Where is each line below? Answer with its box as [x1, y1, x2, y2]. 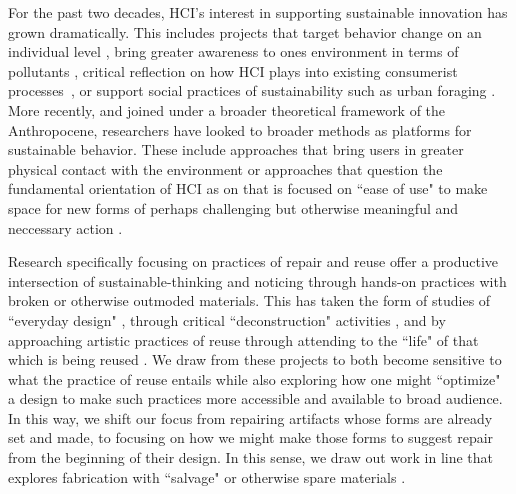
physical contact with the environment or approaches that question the [8, 158, 443, 179]
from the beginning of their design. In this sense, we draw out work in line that [8, 447, 494, 468]
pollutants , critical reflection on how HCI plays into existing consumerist [8, 60, 458, 81]
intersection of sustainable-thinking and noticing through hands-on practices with [8, 270, 507, 291]
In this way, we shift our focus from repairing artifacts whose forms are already [8, 407, 493, 428]
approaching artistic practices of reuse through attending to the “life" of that [8, 329, 479, 350]
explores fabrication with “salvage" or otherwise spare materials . [8, 466, 406, 487]
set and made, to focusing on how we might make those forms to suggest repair [8, 427, 494, 448]
